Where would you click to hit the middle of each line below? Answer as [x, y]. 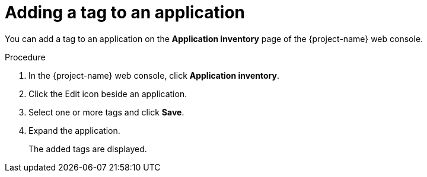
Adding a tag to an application [125, 12]
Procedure [25, 57]
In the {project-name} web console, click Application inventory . [154, 75]
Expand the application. [74, 130]
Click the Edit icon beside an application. [108, 94]
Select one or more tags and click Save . [106, 112]
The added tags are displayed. [88, 149]
